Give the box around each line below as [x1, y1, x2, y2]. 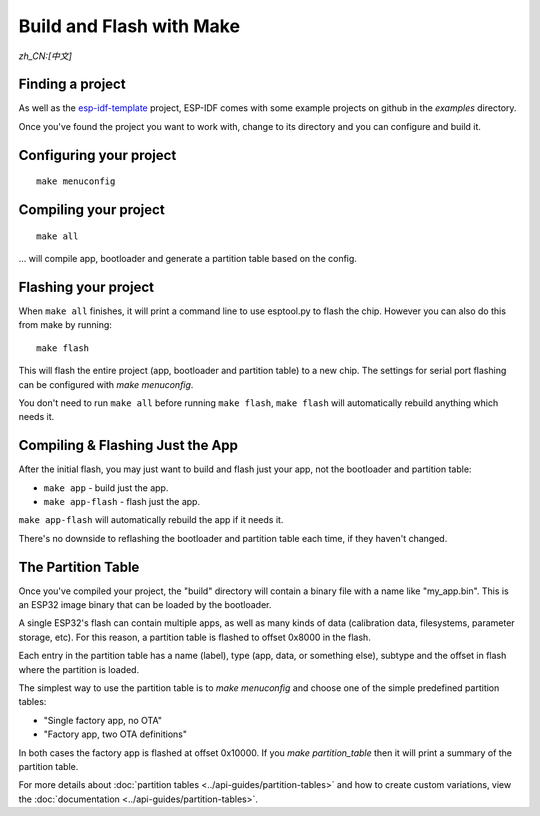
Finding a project [18, 76, 126, 93]
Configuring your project [18, 146, 177, 164]
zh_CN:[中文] [18, 50, 72, 62]
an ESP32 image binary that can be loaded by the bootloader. [18, 599, 272, 611]
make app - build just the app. [43, 481, 169, 494]
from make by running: [18, 319, 112, 331]
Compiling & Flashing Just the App [18, 437, 239, 454]
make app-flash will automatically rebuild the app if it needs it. [18, 514, 284, 526]
